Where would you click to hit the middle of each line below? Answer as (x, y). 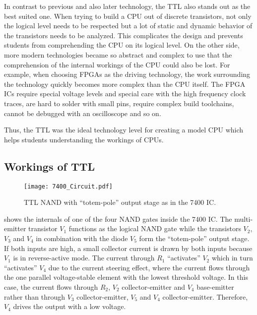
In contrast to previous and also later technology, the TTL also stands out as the (127, 6)
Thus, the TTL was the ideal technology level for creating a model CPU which (124, 130)
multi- (244, 219)
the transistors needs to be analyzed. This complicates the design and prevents (124, 35)
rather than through (35, 296)
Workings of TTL (50, 166)
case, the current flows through (51, 286)
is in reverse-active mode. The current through (84, 258)
